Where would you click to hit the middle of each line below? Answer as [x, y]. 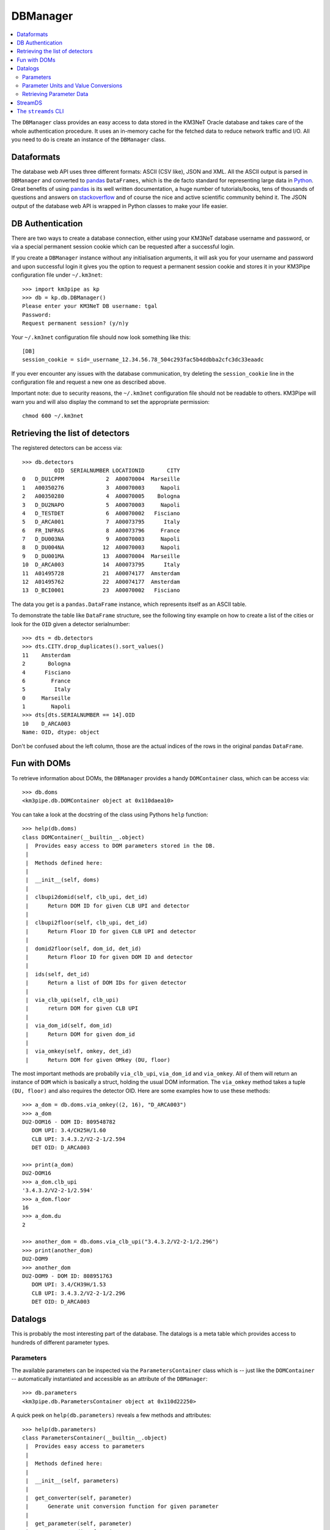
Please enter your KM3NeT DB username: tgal [90, 306]
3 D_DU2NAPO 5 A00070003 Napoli [101, 505]
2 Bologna [46, 664]
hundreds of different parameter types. [61, 1342]
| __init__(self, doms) [63, 880]
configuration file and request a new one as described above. [89, 382]
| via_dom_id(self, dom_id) [69, 1026]
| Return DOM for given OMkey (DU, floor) [98, 1060]
